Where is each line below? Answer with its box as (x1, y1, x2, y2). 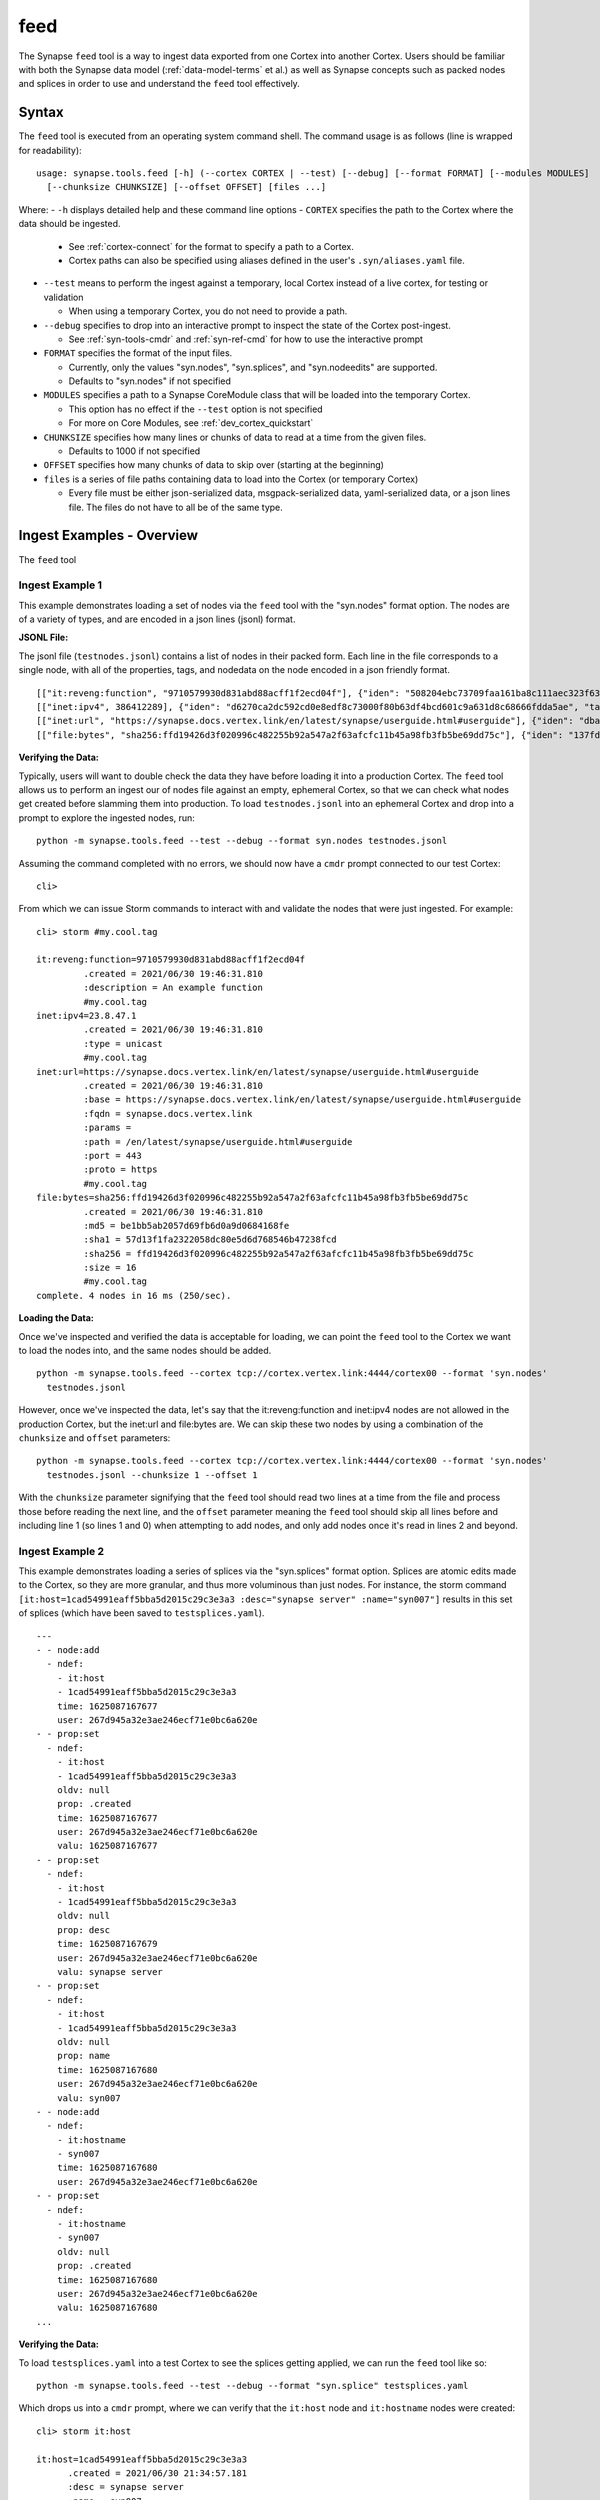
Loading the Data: (18, 1312, 95, 1324)
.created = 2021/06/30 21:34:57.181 (67, 2467, 248, 2479)
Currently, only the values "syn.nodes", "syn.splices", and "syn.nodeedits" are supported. (68, 361, 438, 373)
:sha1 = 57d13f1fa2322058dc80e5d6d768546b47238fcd (83, 1234, 337, 1245)
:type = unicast (83, 1038, 164, 1049)
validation (43, 291, 84, 303)
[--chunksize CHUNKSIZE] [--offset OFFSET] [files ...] (46, 181, 327, 193)
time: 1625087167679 (56, 1938, 158, 1950)
